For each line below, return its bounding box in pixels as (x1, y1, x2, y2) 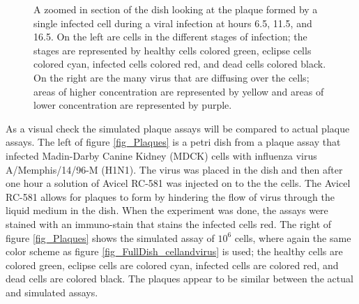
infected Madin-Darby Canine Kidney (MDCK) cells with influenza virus (6, 148, 317, 162)
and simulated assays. (6, 284, 98, 299)
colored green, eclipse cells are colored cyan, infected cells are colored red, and (6, 257, 339, 272)
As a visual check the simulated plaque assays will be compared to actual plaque (6, 121, 350, 135)
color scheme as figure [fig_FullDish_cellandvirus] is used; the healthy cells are (6, 244, 343, 259)
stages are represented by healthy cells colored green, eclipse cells (33, 43, 312, 57)
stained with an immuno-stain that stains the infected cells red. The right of (6, 216, 332, 231)
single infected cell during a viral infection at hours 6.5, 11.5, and (33, 15, 312, 30)
